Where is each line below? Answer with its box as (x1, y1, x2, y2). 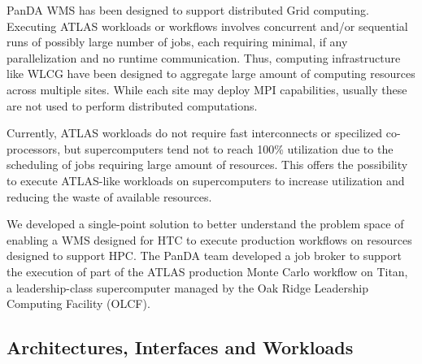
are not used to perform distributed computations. (7, 97, 258, 114)
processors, (7, 140, 61, 157)
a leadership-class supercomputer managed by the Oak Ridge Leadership (7, 279, 369, 296)
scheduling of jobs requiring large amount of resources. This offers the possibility (7, 156, 408, 173)
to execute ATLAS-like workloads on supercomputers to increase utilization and (7, 171, 405, 188)
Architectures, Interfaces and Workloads (7, 335, 354, 360)
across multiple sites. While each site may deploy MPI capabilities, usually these (7, 80, 407, 97)
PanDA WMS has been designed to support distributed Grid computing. (7, 2, 369, 18)
